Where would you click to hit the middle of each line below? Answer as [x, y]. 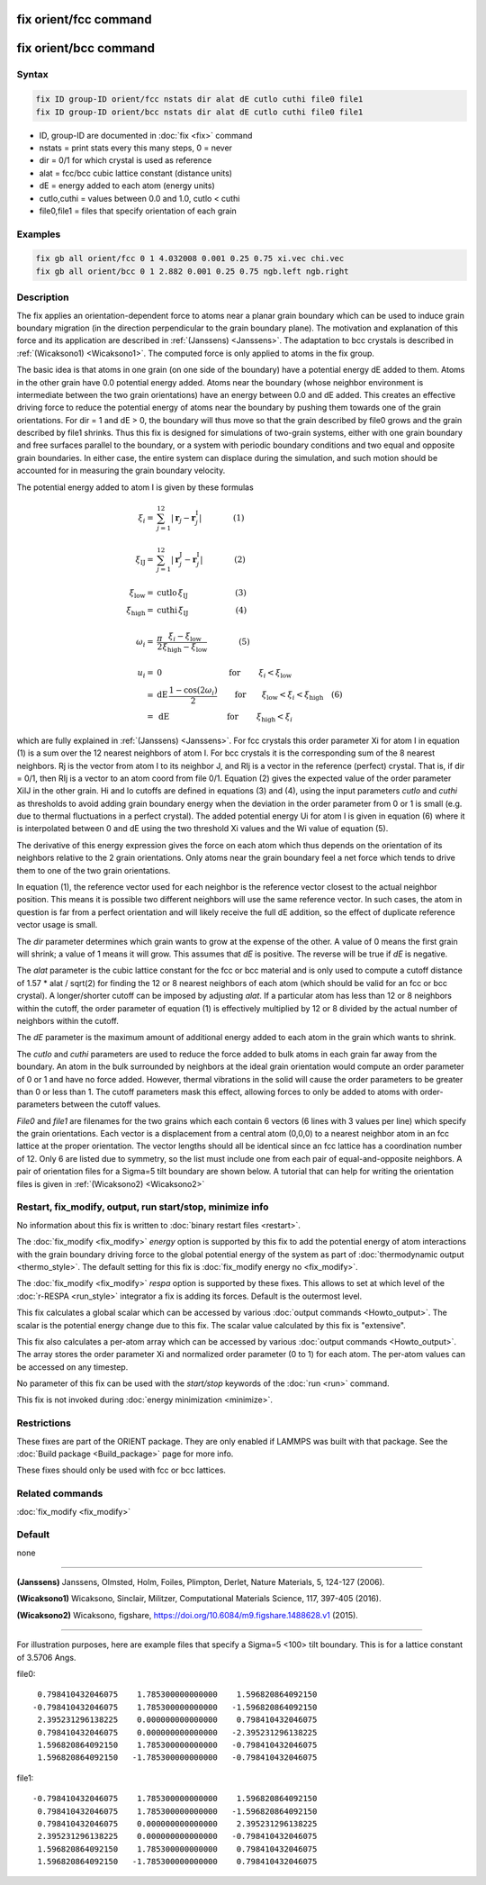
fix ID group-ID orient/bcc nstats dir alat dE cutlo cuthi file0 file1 [199, 112]
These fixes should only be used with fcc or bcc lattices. [121, 1470]
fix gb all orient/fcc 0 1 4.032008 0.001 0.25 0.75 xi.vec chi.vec [190, 258]
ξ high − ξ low [185, 648]
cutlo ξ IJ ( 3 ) [201, 594]
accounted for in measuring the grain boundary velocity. [121, 471]
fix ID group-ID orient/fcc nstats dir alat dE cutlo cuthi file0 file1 [199, 100]
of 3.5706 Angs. [46, 1657]
